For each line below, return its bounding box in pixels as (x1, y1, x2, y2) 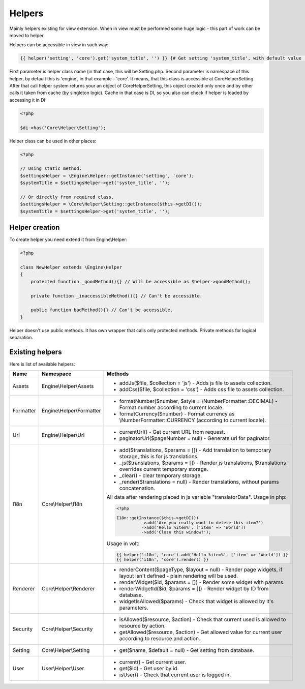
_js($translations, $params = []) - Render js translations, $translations (119, 459, 286, 466)
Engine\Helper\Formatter (41, 407, 101, 414)
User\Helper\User (41, 665, 84, 672)
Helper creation (9, 223, 60, 232)
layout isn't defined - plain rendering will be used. (119, 572, 238, 579)
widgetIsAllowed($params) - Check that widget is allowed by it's (119, 597, 274, 605)
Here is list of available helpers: (9, 361, 75, 367)
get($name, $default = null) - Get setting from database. (119, 646, 254, 653)
